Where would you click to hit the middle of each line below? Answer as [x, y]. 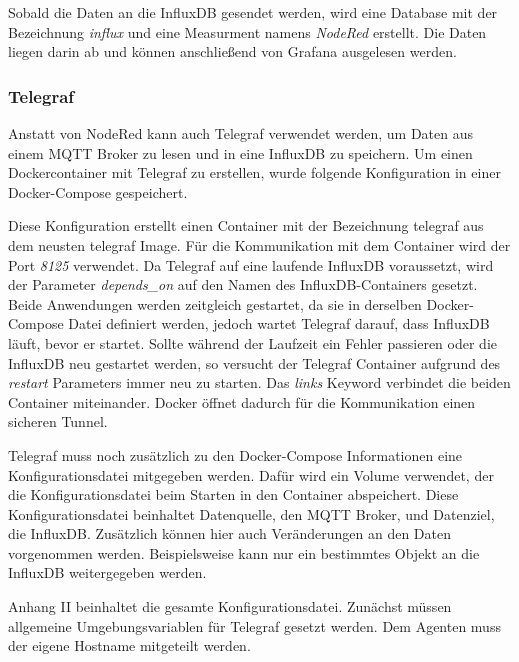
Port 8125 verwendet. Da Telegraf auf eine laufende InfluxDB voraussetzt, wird [251, 264]
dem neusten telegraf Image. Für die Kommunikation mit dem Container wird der [259, 244]
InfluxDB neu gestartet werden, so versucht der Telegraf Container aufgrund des [254, 362]
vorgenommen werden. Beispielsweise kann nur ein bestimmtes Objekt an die [244, 552]
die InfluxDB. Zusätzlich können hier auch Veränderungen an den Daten [229, 533]
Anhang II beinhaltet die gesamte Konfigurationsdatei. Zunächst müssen [230, 606]
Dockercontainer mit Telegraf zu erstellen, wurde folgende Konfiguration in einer [254, 172]
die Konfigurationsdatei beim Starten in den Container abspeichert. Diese [233, 494]
